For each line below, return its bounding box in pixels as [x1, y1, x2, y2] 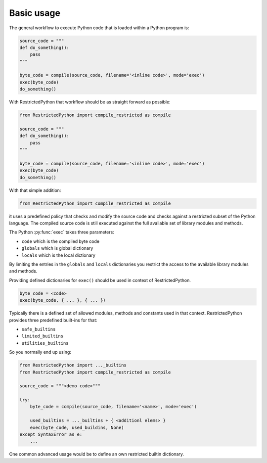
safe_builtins [21, 326, 56, 332]
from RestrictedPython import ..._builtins [19, 363, 127, 368]
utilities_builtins [21, 340, 69, 346]
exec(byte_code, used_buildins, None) [30, 424, 124, 430]
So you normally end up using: [9, 349, 72, 355]
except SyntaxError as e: [19, 432, 83, 437]
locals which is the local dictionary [21, 252, 96, 258]
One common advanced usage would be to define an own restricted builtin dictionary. [9, 451, 184, 457]
